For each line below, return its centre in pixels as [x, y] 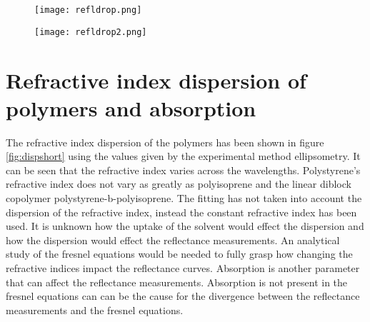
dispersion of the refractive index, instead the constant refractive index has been [181, 212]
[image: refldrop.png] [88, 10]
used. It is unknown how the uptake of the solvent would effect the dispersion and [185, 226]
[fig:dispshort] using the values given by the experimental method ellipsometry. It [183, 156]
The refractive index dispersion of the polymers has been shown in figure [165, 142]
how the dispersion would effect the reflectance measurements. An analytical [173, 240]
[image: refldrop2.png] [91, 32]
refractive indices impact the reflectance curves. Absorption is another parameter [183, 267]
